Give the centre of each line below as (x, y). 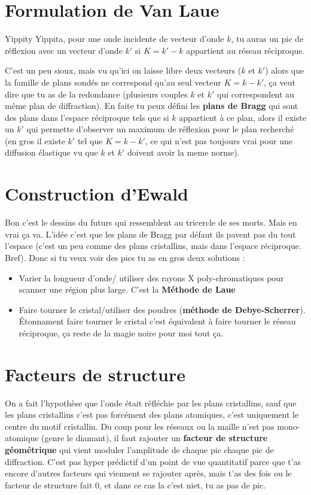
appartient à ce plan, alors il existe (243, 117)
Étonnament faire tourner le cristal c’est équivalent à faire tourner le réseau (157, 321)
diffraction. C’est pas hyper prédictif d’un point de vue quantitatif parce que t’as (153, 461)
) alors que (285, 70)
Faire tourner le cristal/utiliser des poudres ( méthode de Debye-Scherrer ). (162, 309)
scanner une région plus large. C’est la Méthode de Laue (127, 289)
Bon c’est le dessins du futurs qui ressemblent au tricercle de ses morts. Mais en (151, 222)
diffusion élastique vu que (51, 152)
